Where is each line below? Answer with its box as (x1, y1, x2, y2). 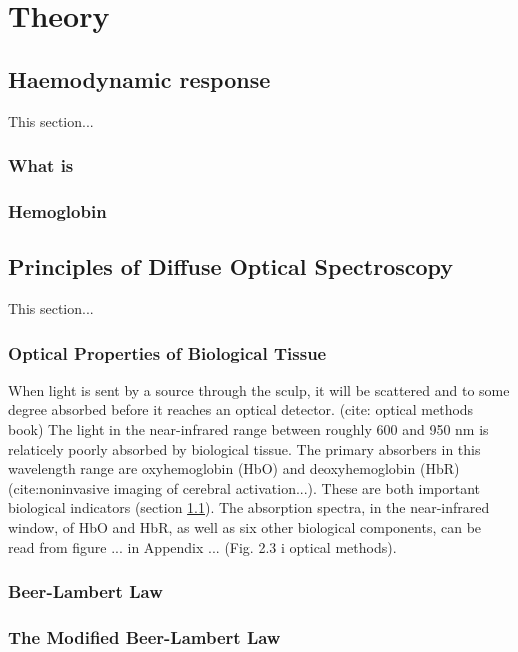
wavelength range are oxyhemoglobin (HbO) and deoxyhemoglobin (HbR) (8, 458, 460, 479)
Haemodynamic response (8, 63, 271, 94)
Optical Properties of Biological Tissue (8, 340, 327, 365)
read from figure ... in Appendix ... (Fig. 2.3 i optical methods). (8, 536, 397, 557)
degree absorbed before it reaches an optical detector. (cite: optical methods (8, 399, 474, 420)
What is (8, 153, 74, 178)
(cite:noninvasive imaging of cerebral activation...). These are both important (8, 477, 481, 498)
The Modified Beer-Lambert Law (8, 624, 281, 649)
